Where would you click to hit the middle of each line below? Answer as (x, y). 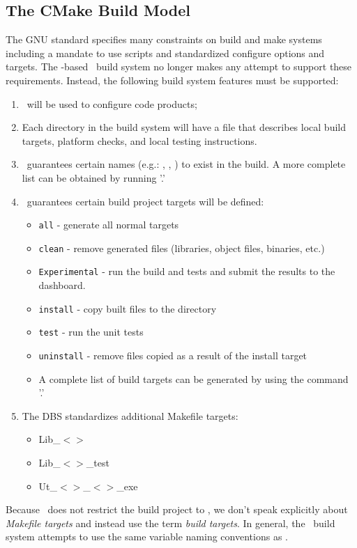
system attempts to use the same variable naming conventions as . (147, 537)
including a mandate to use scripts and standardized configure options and (165, 53)
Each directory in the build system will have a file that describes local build (184, 127)
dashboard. (62, 285)
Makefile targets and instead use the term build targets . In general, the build (170, 523)
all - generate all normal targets (109, 225)
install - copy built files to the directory (128, 308)
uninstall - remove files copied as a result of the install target (173, 355)
